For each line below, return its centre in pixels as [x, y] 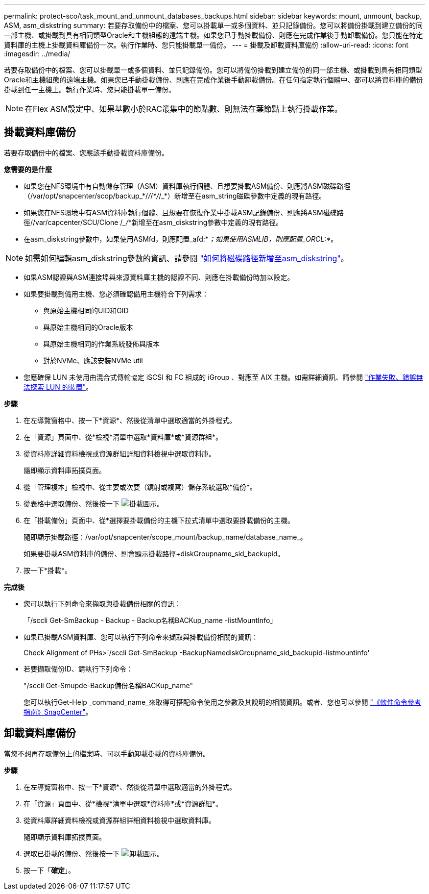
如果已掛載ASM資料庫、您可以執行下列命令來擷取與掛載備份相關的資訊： [141, 637]
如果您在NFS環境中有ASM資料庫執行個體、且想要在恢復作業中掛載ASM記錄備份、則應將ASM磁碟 [180, 212]
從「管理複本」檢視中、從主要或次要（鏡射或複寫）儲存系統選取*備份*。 [140, 487]
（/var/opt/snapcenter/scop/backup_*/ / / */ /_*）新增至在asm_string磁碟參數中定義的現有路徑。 [175, 196]
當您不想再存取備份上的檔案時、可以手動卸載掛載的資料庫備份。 [107, 753]
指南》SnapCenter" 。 [58, 712]
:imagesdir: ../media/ [37, 54]
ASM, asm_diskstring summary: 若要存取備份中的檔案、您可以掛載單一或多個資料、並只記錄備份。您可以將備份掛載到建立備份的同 [214, 25]
